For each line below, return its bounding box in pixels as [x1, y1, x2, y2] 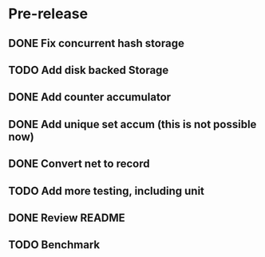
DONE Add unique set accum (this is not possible [8, 117, 257, 131]
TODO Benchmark [8, 238, 101, 251]
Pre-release [8, 5, 89, 23]
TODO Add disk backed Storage [8, 63, 169, 76]
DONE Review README [8, 211, 125, 224]
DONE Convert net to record [8, 157, 150, 171]
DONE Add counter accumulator [8, 91, 172, 104]
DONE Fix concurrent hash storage [8, 37, 185, 50]
